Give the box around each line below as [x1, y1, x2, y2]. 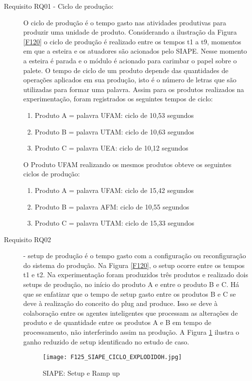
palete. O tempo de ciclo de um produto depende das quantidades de [23, 65, 229, 75]
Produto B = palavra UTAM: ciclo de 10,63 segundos [34, 126, 194, 136]
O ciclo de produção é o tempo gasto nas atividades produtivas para [23, 17, 226, 27]
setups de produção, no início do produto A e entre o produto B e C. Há [23, 279, 239, 289]
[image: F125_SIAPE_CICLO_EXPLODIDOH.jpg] [43, 354, 182, 361]
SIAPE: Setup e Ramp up [43, 367, 120, 378]
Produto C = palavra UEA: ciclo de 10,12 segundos [34, 143, 188, 153]
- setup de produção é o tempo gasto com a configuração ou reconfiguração [23, 250, 246, 261]
